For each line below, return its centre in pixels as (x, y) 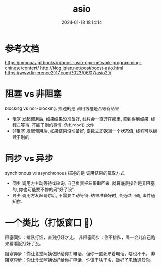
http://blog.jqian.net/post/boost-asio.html (81, 68)
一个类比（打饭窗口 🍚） (52, 223)
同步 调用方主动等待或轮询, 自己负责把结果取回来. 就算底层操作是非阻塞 (83, 183)
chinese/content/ (22, 68)
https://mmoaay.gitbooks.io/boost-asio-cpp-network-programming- (73, 62)
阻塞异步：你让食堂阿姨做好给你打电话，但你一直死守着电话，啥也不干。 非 (80, 253)
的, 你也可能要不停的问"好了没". (44, 189)
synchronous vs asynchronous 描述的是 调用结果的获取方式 (65, 173)
